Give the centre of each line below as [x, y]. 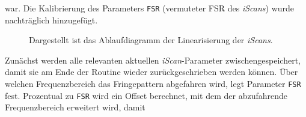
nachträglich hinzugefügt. [51, 19]
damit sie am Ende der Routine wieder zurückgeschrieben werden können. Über [151, 72]
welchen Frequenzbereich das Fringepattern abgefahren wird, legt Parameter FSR [153, 84]
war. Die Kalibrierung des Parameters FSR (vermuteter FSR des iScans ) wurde [150, 8]
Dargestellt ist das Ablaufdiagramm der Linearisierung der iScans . [151, 40]
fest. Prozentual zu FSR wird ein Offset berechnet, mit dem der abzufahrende [146, 95]
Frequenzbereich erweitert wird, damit [75, 107]
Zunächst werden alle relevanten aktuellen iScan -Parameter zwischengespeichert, [153, 60]
